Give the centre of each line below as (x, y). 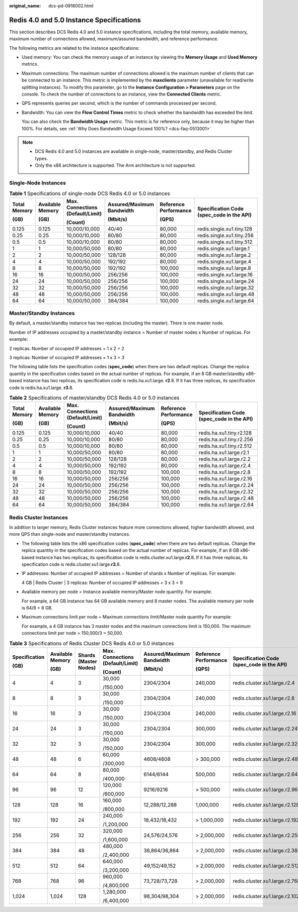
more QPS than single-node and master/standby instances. (70, 534)
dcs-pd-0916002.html (71, 6)
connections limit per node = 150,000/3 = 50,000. (73, 633)
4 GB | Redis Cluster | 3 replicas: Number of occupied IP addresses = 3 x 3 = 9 (102, 583)
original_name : (25, 6)
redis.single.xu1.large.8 (224, 268)
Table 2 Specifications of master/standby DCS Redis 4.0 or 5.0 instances (94, 398)
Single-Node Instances (38, 183)
